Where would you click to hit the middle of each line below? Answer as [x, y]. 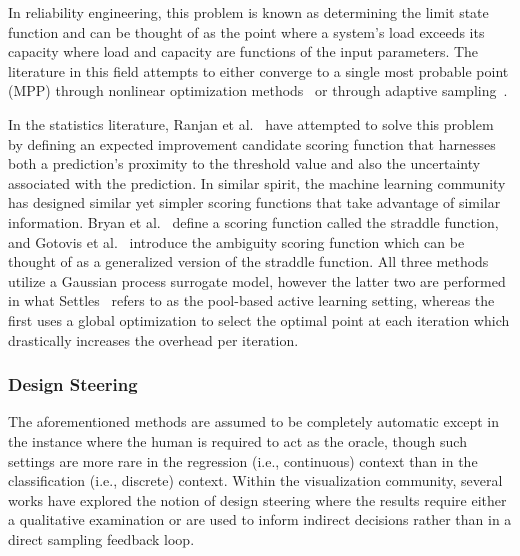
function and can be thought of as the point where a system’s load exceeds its [246, 31]
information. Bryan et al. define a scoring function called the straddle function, [253, 221]
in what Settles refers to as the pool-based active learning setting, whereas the [251, 300]
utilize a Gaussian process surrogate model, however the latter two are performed [257, 280]
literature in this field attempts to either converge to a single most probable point [258, 70]
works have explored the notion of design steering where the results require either [257, 499]
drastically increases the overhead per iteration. [153, 339]
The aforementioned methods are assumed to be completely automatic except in [254, 421]
